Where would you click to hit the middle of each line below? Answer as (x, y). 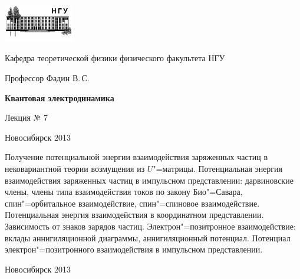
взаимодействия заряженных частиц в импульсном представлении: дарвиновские (149, 180)
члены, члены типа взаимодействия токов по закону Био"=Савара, (124, 192)
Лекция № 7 (26, 117)
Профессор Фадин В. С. (47, 78)
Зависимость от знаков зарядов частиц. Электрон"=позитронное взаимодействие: (150, 226)
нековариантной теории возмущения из (75, 168)
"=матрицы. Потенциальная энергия (218, 168)
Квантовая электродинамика (60, 97)
